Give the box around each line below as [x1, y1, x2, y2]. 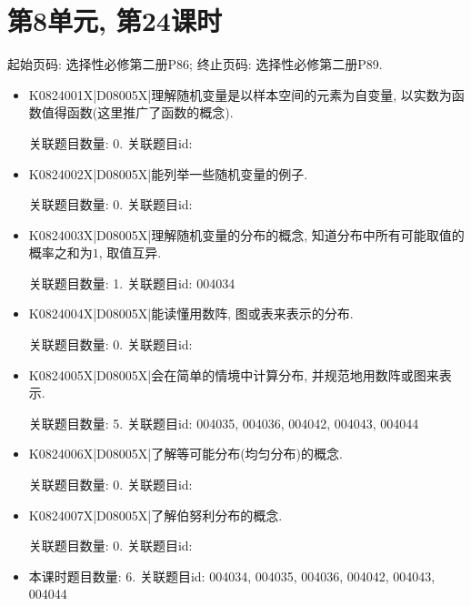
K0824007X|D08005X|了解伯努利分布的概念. [28, 505, 283, 524]
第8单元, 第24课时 [7, 2, 222, 39]
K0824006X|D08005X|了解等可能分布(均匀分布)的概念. [28, 444, 343, 463]
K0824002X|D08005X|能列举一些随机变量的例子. [28, 164, 308, 183]
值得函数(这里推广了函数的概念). [41, 103, 234, 122]
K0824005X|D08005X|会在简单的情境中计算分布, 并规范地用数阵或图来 [28, 365, 439, 384]
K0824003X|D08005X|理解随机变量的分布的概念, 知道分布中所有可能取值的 [28, 225, 465, 244]
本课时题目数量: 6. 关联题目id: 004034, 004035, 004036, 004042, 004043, [28, 566, 436, 585]
